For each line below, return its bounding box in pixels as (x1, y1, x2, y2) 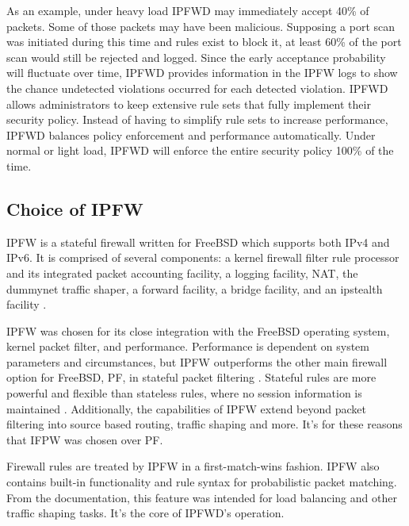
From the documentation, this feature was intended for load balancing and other (6, 489, 397, 505)
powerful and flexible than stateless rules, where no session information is (6, 385, 362, 401)
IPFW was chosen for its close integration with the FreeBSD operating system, (6, 322, 390, 339)
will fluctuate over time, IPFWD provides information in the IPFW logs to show (6, 64, 398, 81)
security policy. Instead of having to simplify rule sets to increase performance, (6, 111, 388, 128)
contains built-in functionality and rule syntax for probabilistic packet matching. (6, 474, 397, 490)
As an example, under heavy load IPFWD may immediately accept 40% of (6, 2, 369, 18)
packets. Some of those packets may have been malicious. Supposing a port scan (6, 17, 396, 34)
